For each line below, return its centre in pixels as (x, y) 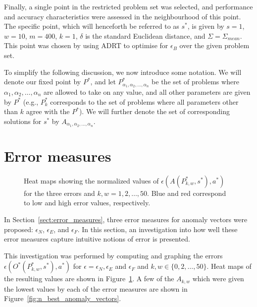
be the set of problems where (195, 82)
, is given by (206, 26)
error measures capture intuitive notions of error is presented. (97, 239)
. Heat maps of (229, 266)
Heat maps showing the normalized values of (91, 180)
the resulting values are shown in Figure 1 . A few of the (89, 278)
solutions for (23, 121)
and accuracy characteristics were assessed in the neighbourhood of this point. (123, 16)
